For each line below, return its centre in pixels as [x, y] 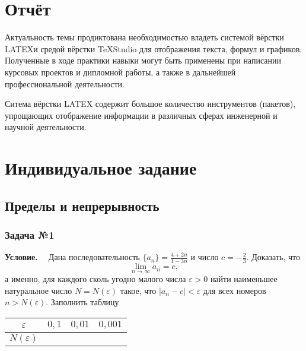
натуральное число [39, 290]
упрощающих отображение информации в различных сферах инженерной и [141, 115]
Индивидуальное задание [101, 168]
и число [205, 257]
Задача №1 [30, 234]
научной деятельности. [46, 127]
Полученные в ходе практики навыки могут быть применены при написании [143, 60]
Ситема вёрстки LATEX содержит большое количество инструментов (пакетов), [150, 104]
